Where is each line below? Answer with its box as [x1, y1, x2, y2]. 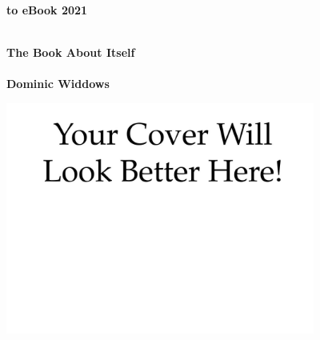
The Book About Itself [6, 44, 135, 61]
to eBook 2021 [6, 2, 88, 18]
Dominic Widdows [6, 75, 110, 92]
